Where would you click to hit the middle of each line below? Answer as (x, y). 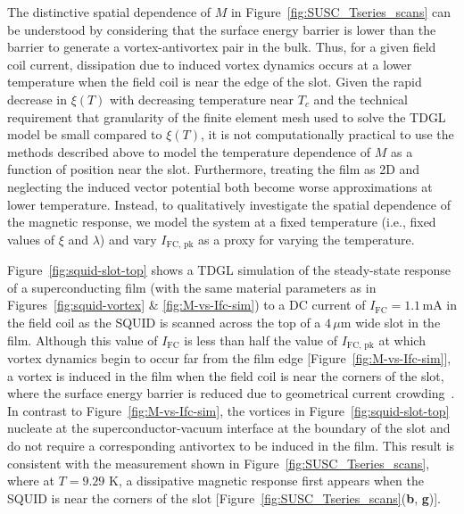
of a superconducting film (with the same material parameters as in (192, 287)
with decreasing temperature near (202, 99)
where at (31, 481)
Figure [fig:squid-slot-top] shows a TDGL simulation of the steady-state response (229, 270)
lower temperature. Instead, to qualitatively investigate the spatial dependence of (229, 204)
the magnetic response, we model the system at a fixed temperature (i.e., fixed (222, 222)
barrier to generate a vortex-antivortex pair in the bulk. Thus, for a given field (222, 47)
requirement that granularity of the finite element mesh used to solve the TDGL (227, 116)
